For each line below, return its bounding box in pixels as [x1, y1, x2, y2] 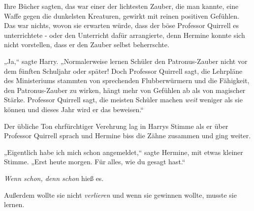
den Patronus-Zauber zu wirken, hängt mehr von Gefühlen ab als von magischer [4, 85, 246, 95]
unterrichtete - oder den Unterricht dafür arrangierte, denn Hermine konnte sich [4, 30, 245, 40]
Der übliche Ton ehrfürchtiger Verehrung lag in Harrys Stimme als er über [4, 121, 228, 131]
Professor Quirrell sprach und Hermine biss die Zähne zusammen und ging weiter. [4, 130, 251, 141]
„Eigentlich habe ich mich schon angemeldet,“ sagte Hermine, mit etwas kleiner [4, 147, 243, 157]
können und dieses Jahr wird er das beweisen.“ [4, 104, 144, 114]
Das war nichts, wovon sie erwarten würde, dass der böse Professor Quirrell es [4, 20, 239, 30]
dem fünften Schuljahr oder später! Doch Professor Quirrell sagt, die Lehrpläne [4, 65, 243, 76]
